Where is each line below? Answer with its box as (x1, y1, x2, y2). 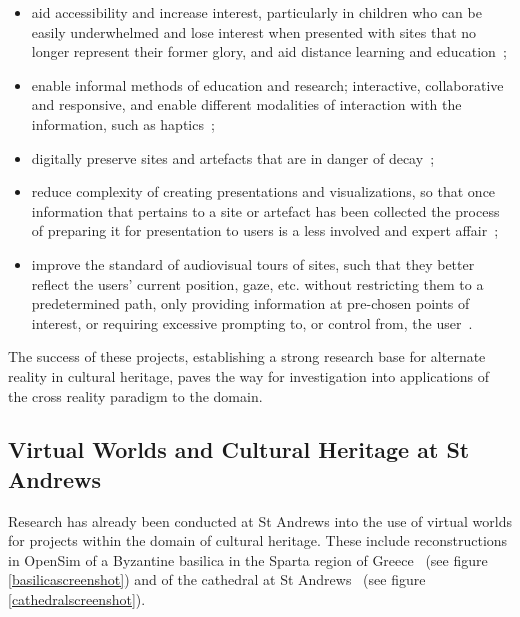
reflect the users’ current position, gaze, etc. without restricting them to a (31, 273, 484, 294)
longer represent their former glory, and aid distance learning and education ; (31, 41, 507, 62)
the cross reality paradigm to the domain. (8, 385, 263, 406)
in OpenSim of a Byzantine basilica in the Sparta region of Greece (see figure (8, 549, 488, 570)
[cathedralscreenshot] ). (8, 589, 146, 610)
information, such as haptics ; (31, 113, 215, 134)
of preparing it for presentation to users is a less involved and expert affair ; (31, 220, 499, 241)
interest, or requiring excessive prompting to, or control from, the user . (31, 312, 473, 333)
